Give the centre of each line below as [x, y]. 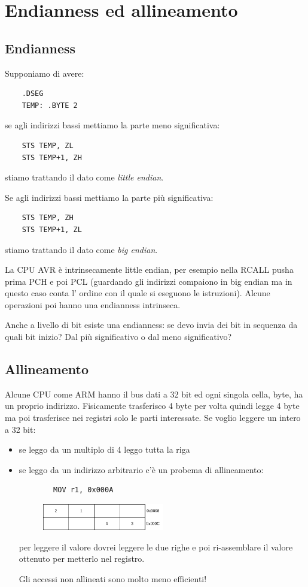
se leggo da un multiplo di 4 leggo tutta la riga [104, 449]
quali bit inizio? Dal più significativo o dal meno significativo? [118, 337]
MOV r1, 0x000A [83, 490]
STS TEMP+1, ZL [52, 229]
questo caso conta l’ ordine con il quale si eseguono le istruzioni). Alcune [138, 293]
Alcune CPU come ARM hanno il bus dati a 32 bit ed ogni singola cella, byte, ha [154, 394]
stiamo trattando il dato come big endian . [81, 249]
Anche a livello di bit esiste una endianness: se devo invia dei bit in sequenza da [151, 325]
